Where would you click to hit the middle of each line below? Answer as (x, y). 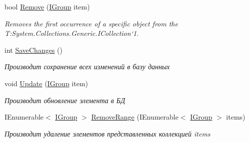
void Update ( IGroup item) (46, 83)
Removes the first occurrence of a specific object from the (91, 23)
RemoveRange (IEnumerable (135, 117)
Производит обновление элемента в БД (65, 100)
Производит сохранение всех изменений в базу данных (87, 67)
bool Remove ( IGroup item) (47, 6)
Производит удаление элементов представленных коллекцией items (107, 133)
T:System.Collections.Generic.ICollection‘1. (72, 33)
